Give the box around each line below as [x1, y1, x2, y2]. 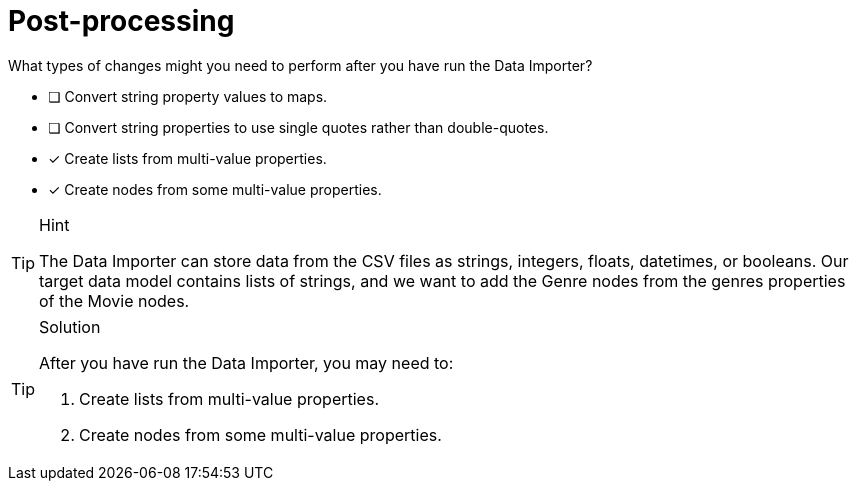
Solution [39, 316, 101, 337]
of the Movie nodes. [39, 290, 190, 311]
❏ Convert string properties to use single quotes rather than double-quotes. [48, 118, 549, 136]
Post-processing [8, 4, 235, 38]
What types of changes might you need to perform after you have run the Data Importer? [8, 56, 593, 74]
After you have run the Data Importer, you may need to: [39, 352, 454, 373]
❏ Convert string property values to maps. [48, 87, 328, 105]
